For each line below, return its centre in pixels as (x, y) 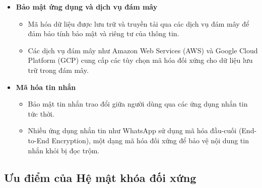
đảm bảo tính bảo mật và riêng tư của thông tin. (104, 33)
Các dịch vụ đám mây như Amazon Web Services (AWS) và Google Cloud (143, 50)
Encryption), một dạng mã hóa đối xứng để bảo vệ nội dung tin (150, 140)
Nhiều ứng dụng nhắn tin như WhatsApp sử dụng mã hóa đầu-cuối (132, 130)
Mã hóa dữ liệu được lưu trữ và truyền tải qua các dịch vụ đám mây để (139, 23)
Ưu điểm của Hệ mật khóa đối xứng (100, 177)
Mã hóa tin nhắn (46, 87)
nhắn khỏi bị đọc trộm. (64, 150)
